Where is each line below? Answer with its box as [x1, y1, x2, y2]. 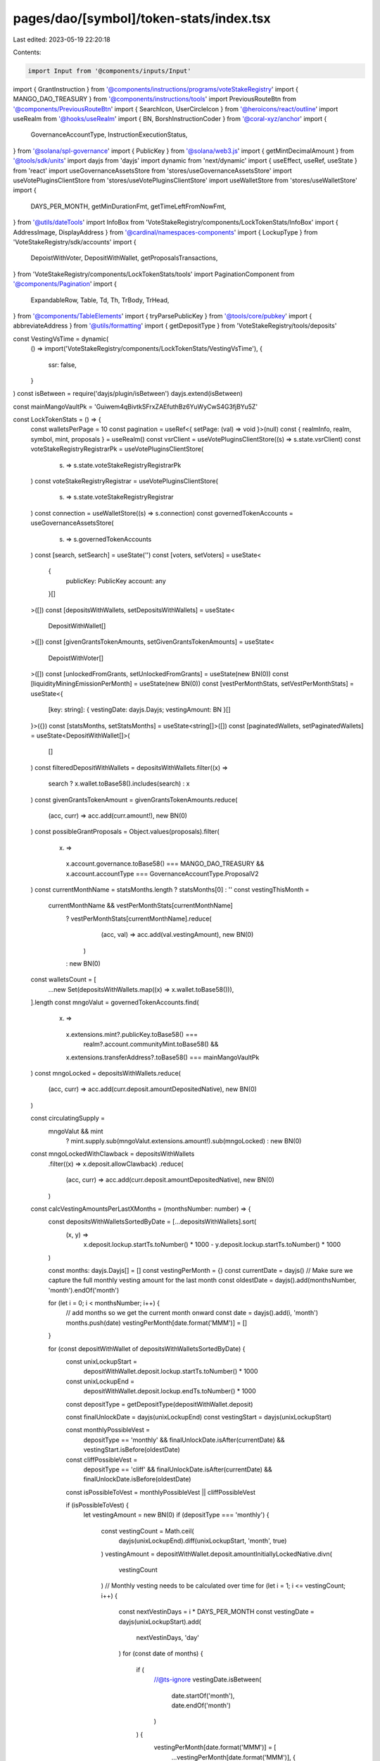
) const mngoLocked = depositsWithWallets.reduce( [30, 1069, 181, 1078]
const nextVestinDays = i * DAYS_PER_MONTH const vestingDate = [118, 1607, 315, 1616]
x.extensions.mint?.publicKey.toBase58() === [65, 1030, 198, 1038]
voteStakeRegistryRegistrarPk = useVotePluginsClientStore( [30, 444, 204, 454]
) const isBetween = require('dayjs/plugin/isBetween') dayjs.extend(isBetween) [13, 390, 243, 398]
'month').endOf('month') [48, 1286, 120, 1294]
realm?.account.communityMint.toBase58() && [83, 1040, 219, 1049]
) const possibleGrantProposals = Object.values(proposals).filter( [30, 828, 220, 836]
